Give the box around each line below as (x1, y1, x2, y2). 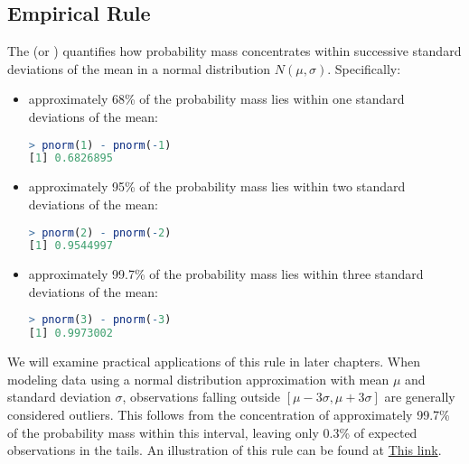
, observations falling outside (122, 387, 281, 406)
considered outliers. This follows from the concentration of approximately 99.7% (7, 404, 450, 423)
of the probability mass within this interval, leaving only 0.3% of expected (7, 422, 417, 441)
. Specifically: (327, 59, 401, 78)
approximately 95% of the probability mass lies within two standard (28, 177, 406, 196)
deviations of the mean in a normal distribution (7, 59, 271, 78)
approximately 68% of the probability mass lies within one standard (28, 89, 405, 108)
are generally (384, 387, 455, 406)
